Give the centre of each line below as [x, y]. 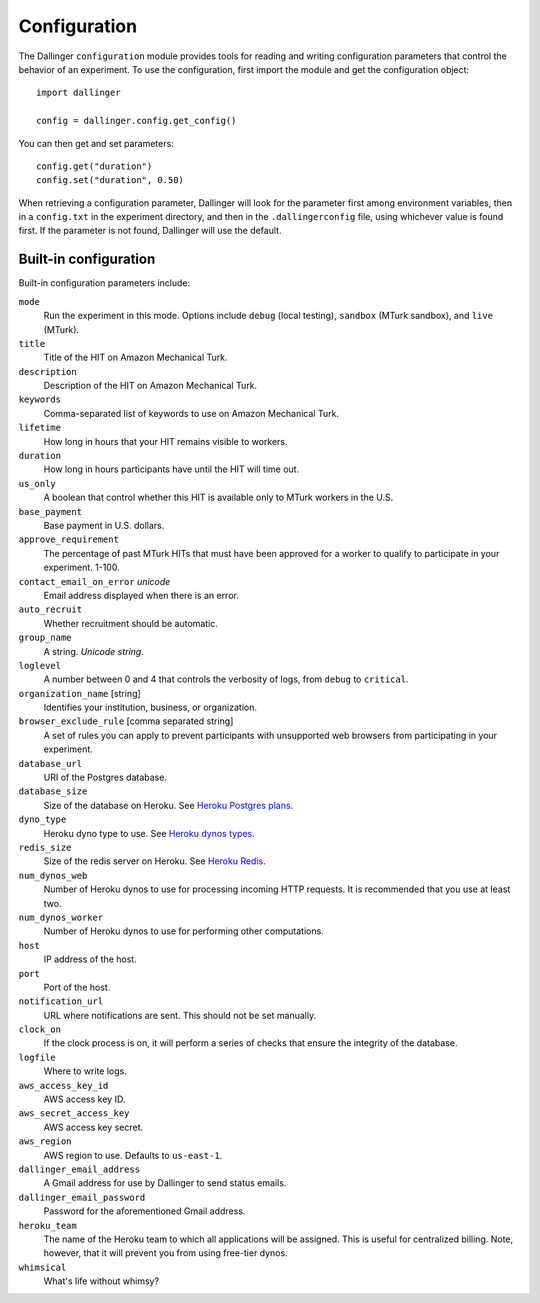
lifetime [40, 428]
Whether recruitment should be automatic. [131, 623]
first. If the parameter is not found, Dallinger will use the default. [150, 231]
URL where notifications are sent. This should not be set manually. [180, 1015]
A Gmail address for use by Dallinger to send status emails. [165, 1183]
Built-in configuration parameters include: [104, 283]
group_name [45, 638]
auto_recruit [50, 609]
